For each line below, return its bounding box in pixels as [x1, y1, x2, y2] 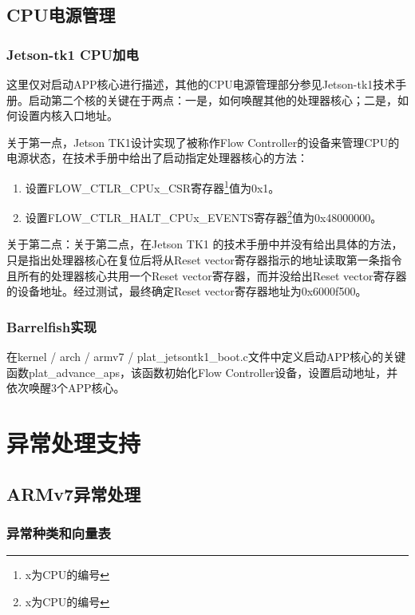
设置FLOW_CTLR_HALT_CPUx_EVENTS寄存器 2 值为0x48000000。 [25, 207, 382, 225]
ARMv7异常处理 [6, 481, 141, 506]
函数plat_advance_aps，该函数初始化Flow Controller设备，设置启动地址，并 [6, 363, 398, 380]
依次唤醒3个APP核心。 [6, 379, 125, 396]
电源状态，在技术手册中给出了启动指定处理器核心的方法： [6, 149, 308, 166]
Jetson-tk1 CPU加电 [6, 44, 139, 64]
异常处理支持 [6, 427, 141, 459]
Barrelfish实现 [6, 316, 97, 336]
